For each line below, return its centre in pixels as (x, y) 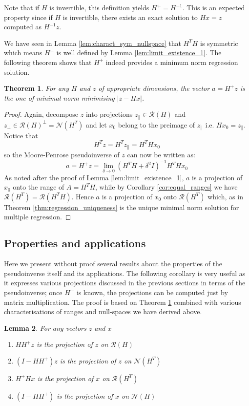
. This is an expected (214, 7)
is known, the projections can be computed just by (152, 292)
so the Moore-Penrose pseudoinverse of (62, 155)
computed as (23, 27)
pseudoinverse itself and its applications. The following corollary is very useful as (125, 273)
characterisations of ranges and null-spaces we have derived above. (103, 311)
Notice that (21, 135)
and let (96, 124)
